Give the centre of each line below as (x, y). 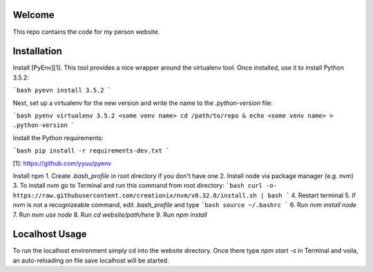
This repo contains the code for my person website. (86, 32)
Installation (37, 51)
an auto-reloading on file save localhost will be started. (91, 260)
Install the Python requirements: (58, 137)
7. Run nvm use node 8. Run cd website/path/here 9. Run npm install (110, 215)
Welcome (34, 15)
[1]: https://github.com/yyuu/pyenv (62, 163)
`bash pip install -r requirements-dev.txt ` (91, 151)
